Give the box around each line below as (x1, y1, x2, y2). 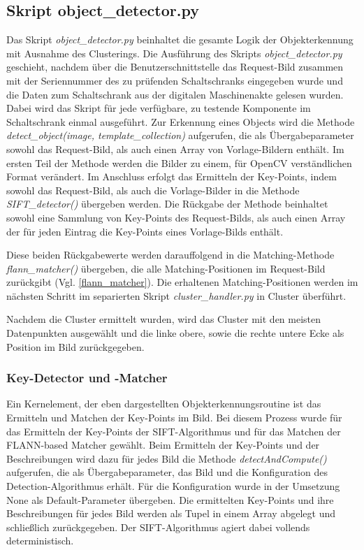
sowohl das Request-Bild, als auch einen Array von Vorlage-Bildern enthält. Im (6, 141, 344, 156)
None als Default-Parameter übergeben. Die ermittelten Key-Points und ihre (6, 492, 334, 507)
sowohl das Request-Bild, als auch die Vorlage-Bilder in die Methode (6, 182, 300, 197)
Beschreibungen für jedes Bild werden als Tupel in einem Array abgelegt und (6, 506, 335, 521)
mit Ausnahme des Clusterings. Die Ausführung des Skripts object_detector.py (6, 45, 342, 60)
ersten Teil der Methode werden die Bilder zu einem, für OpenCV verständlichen (6, 155, 352, 170)
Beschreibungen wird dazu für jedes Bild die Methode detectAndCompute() (6, 451, 327, 465)
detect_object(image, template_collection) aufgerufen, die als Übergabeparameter (6, 128, 354, 143)
